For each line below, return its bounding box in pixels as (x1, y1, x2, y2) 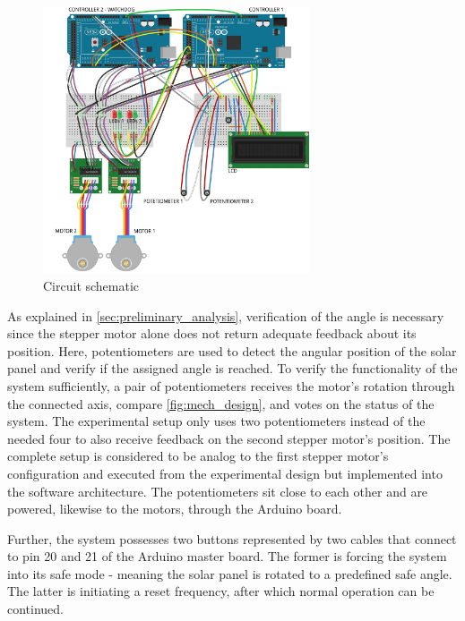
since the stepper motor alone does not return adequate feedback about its (7, 324, 417, 343)
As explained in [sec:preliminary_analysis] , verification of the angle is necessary (7, 306, 444, 325)
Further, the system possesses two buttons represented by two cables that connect (7, 529, 457, 548)
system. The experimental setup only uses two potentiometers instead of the (7, 412, 426, 430)
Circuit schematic (43, 276, 140, 294)
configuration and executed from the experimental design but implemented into (7, 464, 443, 482)
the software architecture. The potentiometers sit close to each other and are (7, 481, 428, 500)
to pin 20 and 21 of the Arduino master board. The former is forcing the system (7, 547, 447, 566)
